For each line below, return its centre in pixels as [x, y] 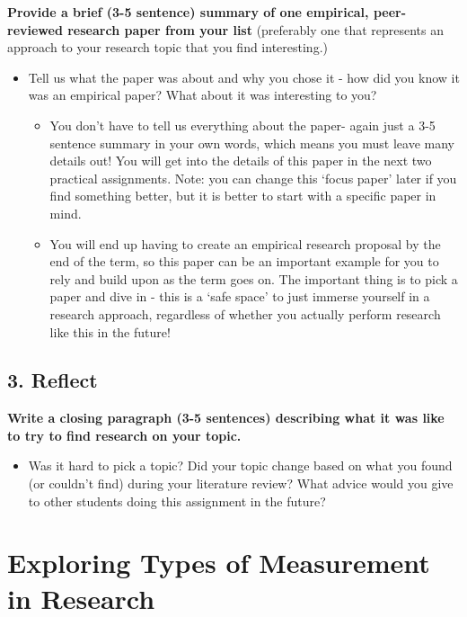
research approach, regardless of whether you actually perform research [245, 313]
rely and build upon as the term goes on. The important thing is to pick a [254, 278]
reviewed [35, 29]
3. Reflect [53, 380]
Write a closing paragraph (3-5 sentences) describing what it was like [226, 418]
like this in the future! [110, 331]
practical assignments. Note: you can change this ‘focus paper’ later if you [253, 178]
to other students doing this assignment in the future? [177, 501]
